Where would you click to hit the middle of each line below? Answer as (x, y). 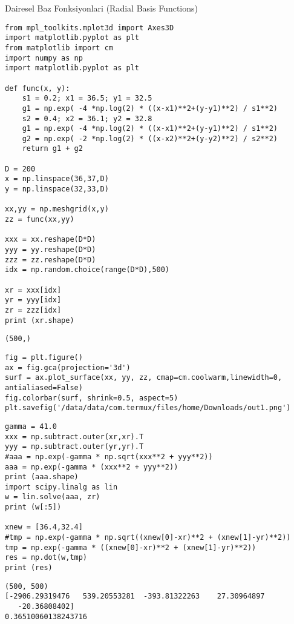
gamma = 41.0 (31, 426)
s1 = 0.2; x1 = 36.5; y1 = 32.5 (87, 98)
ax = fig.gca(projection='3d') (68, 367)
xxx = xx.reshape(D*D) (51, 240)
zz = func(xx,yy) (40, 220)
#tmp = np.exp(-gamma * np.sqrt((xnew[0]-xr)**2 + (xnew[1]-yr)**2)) (148, 538)
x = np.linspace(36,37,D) (57, 179)
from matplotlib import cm (59, 48)
